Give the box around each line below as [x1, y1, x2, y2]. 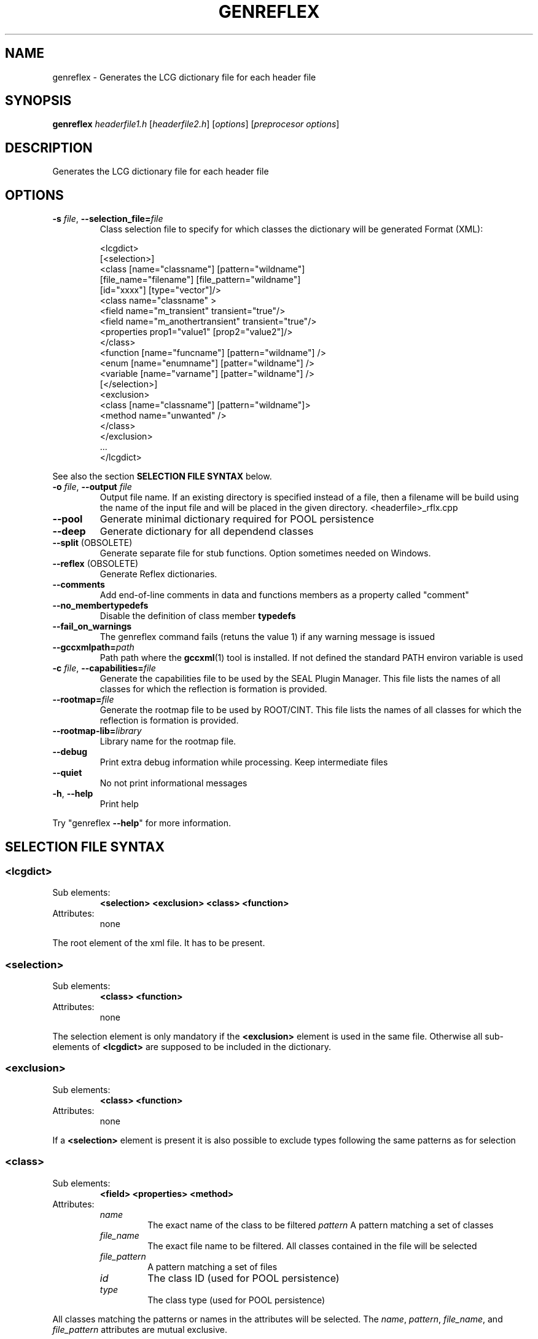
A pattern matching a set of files [147, 1261, 278, 1272]
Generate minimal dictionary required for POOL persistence [99, 513, 374, 526]
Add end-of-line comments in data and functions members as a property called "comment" [99, 590, 469, 601]
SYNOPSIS [5, 93, 72, 109]
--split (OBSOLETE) [52, 537, 133, 548]
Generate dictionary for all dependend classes [99, 525, 314, 538]
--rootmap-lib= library [52, 725, 142, 737]
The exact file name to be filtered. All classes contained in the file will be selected [147, 1240, 477, 1251]
